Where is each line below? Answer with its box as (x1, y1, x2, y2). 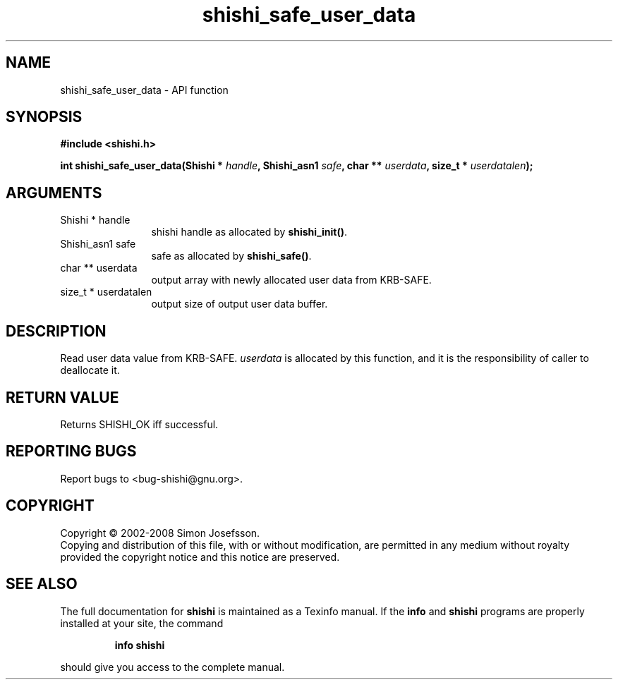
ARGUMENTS (6, 183, 102, 202)
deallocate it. (60, 364, 120, 377)
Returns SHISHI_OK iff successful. (60, 418, 219, 430)
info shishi (114, 638, 165, 651)
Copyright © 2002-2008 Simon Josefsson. (60, 526, 260, 539)
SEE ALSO (6, 575, 78, 593)
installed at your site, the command (60, 617, 224, 629)
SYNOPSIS (6, 108, 83, 126)
